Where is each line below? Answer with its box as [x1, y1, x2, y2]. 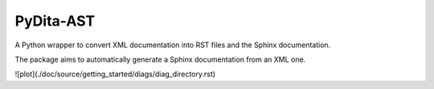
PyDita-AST [14, 12, 96, 30]
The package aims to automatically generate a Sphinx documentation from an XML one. [14, 55, 306, 64]
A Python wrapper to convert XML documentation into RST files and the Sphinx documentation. [14, 40, 331, 50]
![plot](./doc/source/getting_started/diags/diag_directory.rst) [14, 69, 216, 79]
